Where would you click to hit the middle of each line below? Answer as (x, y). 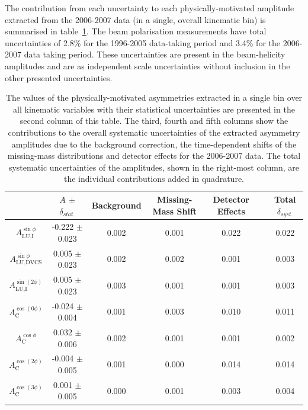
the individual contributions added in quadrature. (154, 179)
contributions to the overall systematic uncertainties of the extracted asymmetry (154, 132)
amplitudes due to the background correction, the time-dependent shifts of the (154, 144)
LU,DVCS (29, 262)
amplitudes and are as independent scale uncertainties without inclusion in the (147, 65)
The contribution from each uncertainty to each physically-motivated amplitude (150, 8)
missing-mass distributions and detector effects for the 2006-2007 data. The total (154, 156)
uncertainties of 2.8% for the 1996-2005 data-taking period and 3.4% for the (142, 42)
